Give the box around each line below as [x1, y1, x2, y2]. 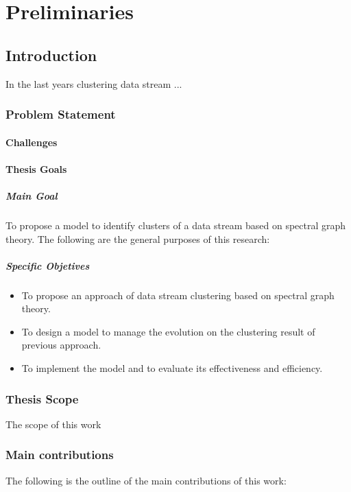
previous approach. [21, 338, 101, 352]
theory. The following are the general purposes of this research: [5, 231, 270, 246]
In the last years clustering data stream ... [5, 76, 182, 91]
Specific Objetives [5, 258, 90, 272]
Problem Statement [5, 106, 116, 123]
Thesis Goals [5, 161, 67, 176]
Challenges [5, 134, 58, 149]
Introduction [5, 44, 97, 65]
